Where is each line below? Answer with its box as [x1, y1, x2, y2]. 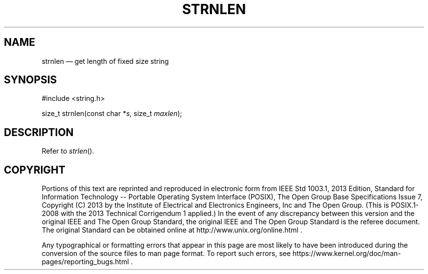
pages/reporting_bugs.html [42, 257, 129, 266]
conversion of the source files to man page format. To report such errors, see [42, 249, 291, 258]
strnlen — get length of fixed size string [42, 57, 169, 65]
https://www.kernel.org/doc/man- [292, 249, 401, 258]
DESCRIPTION [4, 126, 74, 138]
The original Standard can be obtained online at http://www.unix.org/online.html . [42, 226, 302, 235]
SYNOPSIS [4, 74, 57, 86]
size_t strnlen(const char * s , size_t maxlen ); [42, 109, 182, 118]
